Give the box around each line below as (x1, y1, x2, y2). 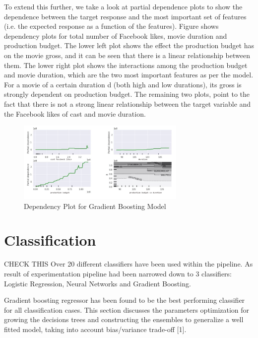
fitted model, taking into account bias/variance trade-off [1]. (4, 324, 187, 334)
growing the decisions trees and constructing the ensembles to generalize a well (4, 314, 244, 325)
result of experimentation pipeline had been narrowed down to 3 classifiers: (4, 268, 232, 278)
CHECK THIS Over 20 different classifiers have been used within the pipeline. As (4, 259, 253, 269)
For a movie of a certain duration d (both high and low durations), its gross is (4, 79, 242, 89)
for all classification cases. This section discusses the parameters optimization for (4, 304, 250, 315)
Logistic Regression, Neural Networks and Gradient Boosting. (4, 278, 191, 288)
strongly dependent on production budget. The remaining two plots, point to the (4, 89, 250, 99)
